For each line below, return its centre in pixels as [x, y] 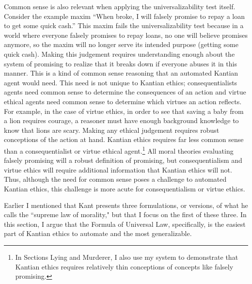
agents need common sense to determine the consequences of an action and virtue [125, 92]
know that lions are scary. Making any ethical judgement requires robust [112, 130]
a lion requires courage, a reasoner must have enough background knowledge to [121, 120]
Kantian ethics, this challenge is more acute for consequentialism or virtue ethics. [125, 188]
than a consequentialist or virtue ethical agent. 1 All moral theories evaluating [119, 150]
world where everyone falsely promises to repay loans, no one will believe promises [126, 35]
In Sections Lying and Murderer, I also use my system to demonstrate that [127, 257]
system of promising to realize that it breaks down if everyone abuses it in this [120, 63]
